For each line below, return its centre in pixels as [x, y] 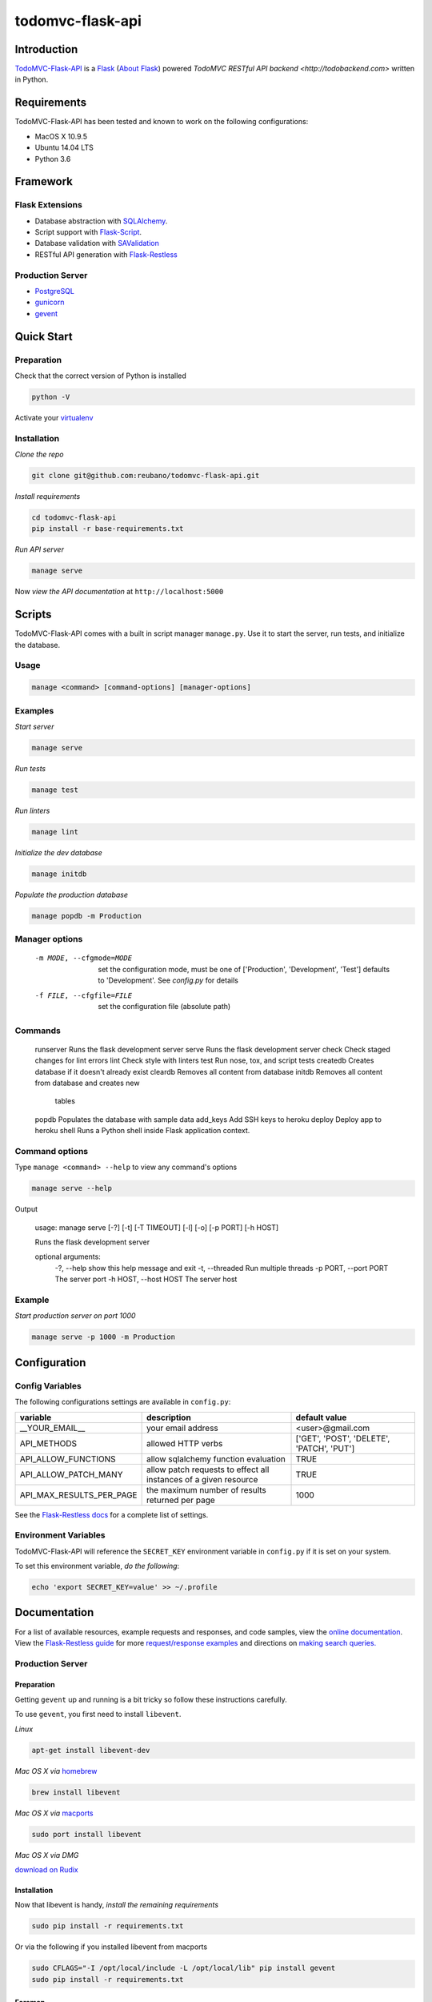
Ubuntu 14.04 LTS [64, 147]
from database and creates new [87, 1083]
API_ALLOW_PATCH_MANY [71, 1474]
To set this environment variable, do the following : [97, 1566]
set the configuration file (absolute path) [164, 1006]
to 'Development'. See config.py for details [168, 980]
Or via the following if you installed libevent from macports [111, 1947]
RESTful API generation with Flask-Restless [106, 254]
